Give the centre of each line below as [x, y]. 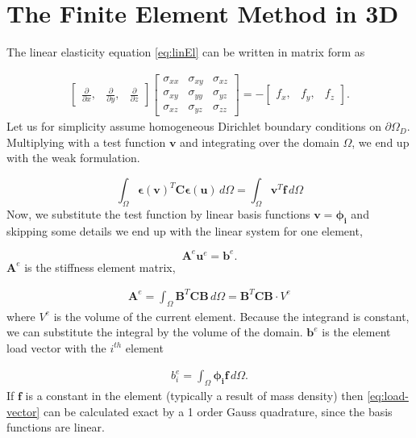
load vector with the [56, 347]
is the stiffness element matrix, [100, 267]
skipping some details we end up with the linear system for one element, [185, 230]
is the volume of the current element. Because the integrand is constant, [231, 316]
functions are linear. [56, 427]
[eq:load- [388, 396]
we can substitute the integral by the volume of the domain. [155, 332]
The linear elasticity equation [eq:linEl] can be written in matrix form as [186, 52]
